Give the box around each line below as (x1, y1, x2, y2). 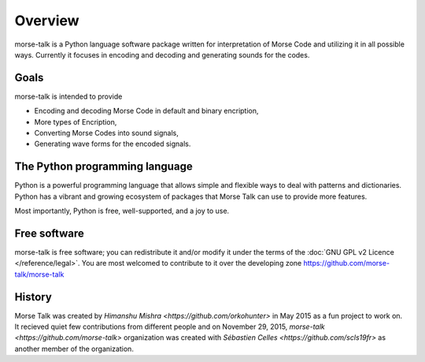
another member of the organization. (14, 344, 134, 353)
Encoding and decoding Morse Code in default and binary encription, (34, 106, 259, 116)
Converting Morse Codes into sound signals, (34, 129, 179, 138)
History (14, 290, 53, 304)
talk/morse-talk (14, 269, 65, 279)
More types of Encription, (34, 117, 117, 126)
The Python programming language (14, 160, 193, 174)
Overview (14, 12, 79, 29)
